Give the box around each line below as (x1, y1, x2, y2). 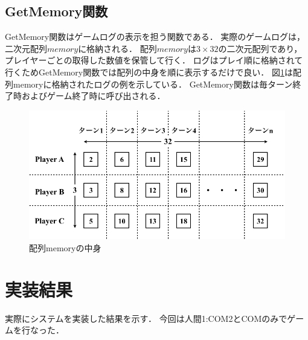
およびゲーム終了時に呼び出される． (21, 89, 165, 102)
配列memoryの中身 (29, 242, 101, 254)
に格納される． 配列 (78, 42, 157, 54)
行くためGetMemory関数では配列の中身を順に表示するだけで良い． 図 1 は (5, 65, 293, 78)
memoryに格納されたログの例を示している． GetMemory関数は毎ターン (13, 77, 293, 90)
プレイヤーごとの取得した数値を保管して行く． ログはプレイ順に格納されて (5, 54, 303, 66)
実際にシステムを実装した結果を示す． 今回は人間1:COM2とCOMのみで (5, 312, 287, 324)
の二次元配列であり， (218, 42, 303, 54)
